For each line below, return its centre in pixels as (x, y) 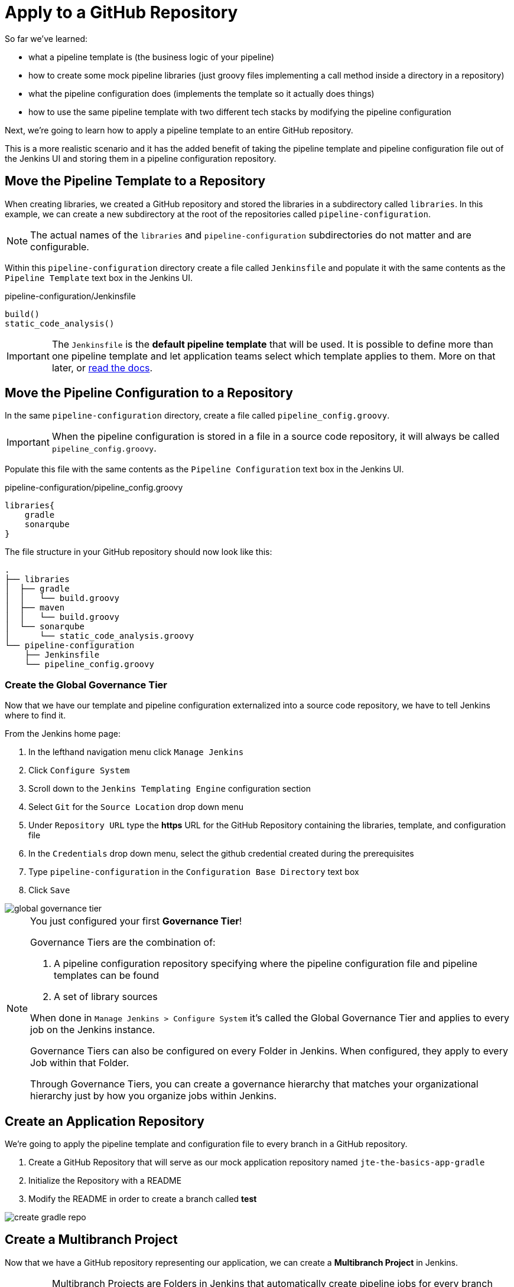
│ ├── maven (35, 608)
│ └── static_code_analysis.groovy (100, 636)
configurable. (60, 246)
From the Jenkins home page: (63, 734)
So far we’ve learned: (46, 38)
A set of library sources (106, 997)
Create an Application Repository (105, 1121)
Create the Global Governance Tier (86, 685)
